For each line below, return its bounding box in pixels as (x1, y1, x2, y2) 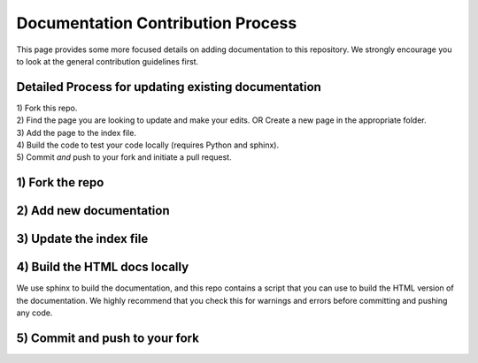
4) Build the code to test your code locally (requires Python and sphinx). (16, 140, 279, 150)
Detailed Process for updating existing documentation (16, 79, 322, 95)
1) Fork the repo (16, 175, 104, 190)
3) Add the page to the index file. (16, 127, 137, 138)
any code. (16, 307, 53, 318)
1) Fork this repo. (16, 102, 78, 113)
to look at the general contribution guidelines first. (16, 56, 199, 66)
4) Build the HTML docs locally (16, 260, 189, 275)
